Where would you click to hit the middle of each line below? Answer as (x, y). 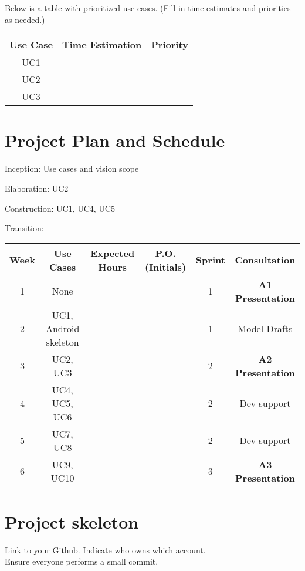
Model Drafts (265, 328)
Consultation (265, 260)
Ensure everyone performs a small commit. (82, 561)
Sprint (210, 260)
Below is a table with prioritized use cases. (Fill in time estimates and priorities (148, 8)
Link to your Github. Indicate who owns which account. (105, 550)
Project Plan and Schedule (115, 140)
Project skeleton (72, 521)
